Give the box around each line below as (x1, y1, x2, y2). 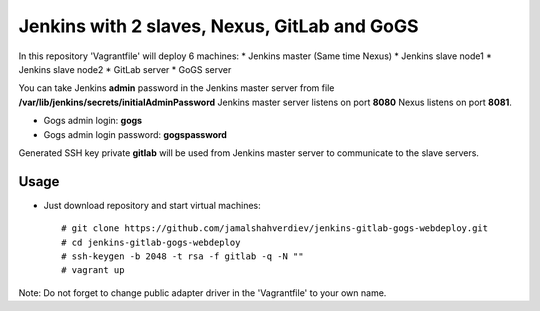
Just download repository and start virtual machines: (43, 199, 261, 211)
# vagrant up (61, 265, 125, 276)
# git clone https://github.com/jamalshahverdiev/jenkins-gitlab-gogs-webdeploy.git (61, 223, 489, 234)
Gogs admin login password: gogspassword (43, 128, 227, 140)
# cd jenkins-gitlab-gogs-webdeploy (61, 236, 241, 248)
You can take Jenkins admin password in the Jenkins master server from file (18, 82, 335, 94)
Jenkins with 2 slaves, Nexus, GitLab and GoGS (18, 15, 419, 37)
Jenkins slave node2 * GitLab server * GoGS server (18, 63, 232, 75)
